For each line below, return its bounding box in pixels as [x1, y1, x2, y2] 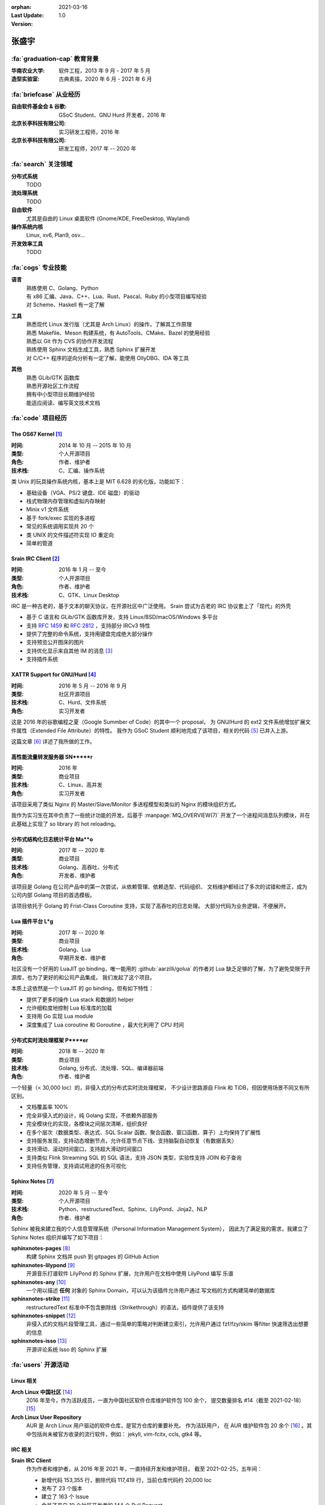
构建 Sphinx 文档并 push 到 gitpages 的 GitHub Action [26, 1253, 159, 1261]
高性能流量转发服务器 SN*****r [11, 753, 93, 760]
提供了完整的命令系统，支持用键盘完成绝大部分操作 [26, 630, 153, 638]
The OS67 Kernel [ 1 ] [11, 430, 63, 438]
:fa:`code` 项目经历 [11, 414, 67, 423]
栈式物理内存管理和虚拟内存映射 [26, 497, 105, 504]
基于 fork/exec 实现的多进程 [26, 514, 96, 521]
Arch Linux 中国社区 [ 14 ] [11, 1388, 72, 1395]
